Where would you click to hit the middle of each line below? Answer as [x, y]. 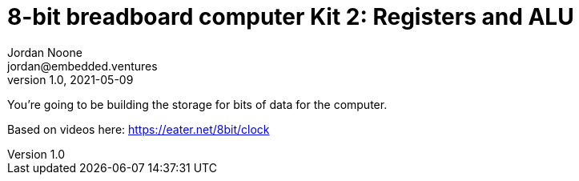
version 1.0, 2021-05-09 [70, 79]
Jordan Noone [45, 52]
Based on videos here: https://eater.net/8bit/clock [139, 129]
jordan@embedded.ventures [82, 66]
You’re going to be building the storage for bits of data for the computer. [197, 104]
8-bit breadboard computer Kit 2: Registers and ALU [291, 17]
